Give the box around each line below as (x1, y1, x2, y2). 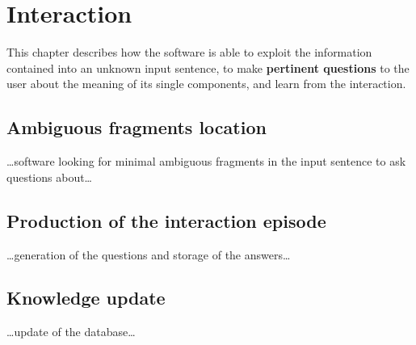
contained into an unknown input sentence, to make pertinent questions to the (6, 59, 410, 76)
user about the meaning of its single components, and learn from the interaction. (6, 75, 406, 92)
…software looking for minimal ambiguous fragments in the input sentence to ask (6, 153, 406, 170)
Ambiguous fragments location (6, 115, 267, 140)
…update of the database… (6, 323, 136, 340)
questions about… (6, 168, 92, 185)
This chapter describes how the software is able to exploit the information (6, 44, 372, 61)
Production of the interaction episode (6, 208, 326, 233)
